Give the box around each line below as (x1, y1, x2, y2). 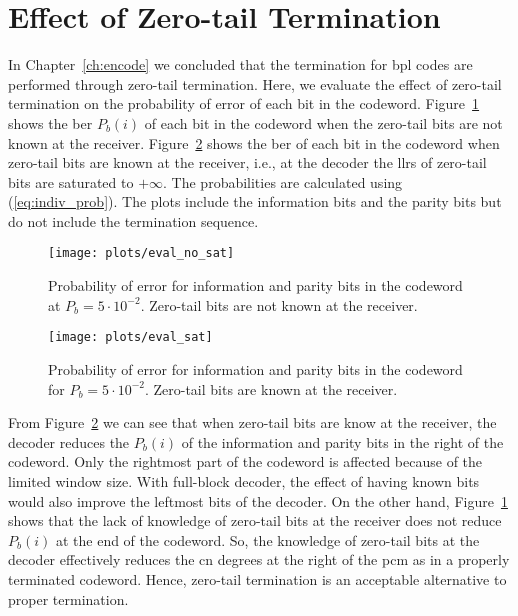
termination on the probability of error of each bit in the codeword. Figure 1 (8, 93, 480, 114)
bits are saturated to (8, 171, 134, 192)
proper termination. (8, 588, 129, 609)
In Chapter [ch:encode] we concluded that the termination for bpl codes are (8, 54, 473, 75)
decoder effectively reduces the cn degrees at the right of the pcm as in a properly (8, 549, 510, 570)
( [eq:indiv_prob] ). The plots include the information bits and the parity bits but (8, 191, 502, 212)
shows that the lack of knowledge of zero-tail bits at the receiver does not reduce (8, 510, 502, 531)
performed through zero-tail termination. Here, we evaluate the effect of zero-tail (8, 73, 502, 94)
